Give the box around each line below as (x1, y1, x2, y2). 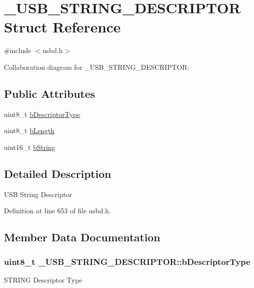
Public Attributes (4, 86, 95, 101)
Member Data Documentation (4, 230, 161, 245)
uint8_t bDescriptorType (4, 109, 81, 119)
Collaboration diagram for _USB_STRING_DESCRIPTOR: (4, 61, 189, 72)
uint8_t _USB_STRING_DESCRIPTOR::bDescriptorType (4, 255, 251, 267)
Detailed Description (4, 166, 112, 181)
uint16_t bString (4, 142, 56, 152)
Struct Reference (4, 17, 121, 37)
